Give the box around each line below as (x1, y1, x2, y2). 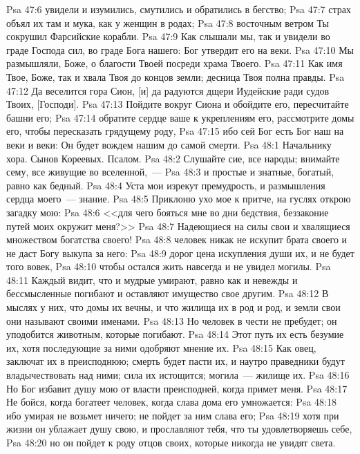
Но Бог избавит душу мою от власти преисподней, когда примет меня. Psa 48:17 (6, 381, 348, 395)
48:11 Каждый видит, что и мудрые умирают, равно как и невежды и (6, 272, 298, 287)
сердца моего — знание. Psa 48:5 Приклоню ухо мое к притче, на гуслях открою (6, 191, 351, 206)
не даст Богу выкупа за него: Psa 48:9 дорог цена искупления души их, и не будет (6, 245, 354, 260)
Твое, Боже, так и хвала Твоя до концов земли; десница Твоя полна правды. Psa (6, 69, 345, 84)
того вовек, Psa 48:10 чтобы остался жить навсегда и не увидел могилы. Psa (6, 259, 331, 274)
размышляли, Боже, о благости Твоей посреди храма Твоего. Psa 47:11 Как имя (6, 56, 343, 70)
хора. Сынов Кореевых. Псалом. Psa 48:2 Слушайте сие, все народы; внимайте (6, 151, 340, 165)
